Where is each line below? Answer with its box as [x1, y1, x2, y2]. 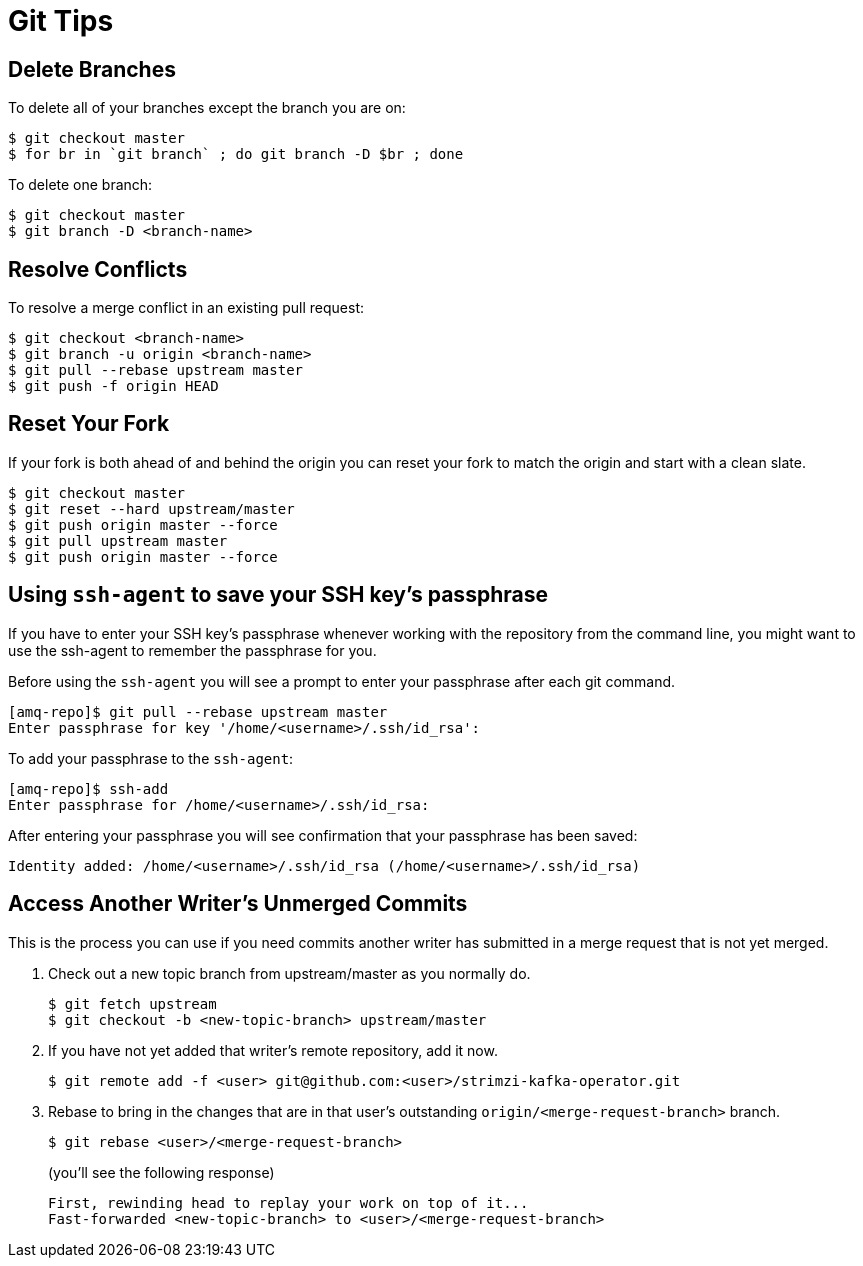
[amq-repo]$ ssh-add [8, 780, 169, 797]
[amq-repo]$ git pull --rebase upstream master [8, 703, 388, 720]
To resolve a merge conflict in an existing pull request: [8, 299, 364, 317]
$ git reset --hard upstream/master [8, 500, 295, 517]
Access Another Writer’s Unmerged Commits [8, 891, 468, 917]
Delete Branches [8, 56, 176, 82]
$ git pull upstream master [8, 532, 228, 549]
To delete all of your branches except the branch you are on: [8, 99, 406, 117]
